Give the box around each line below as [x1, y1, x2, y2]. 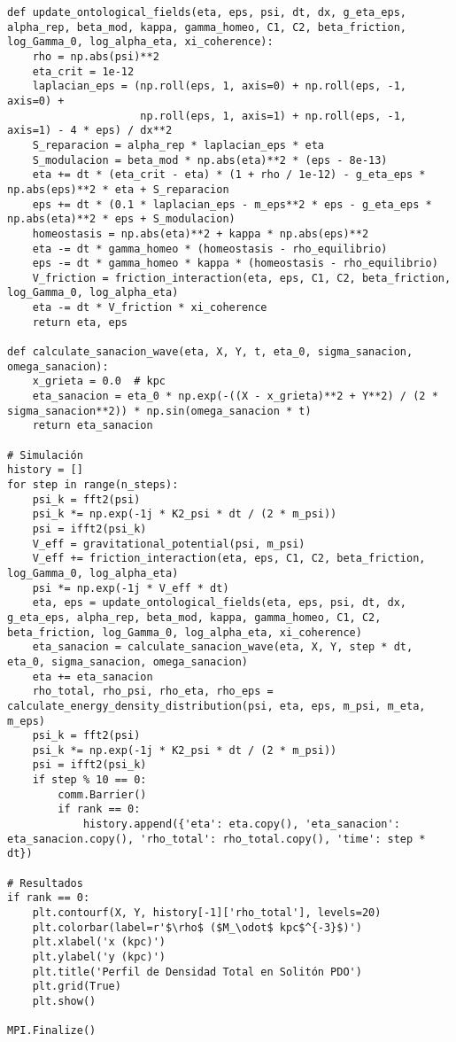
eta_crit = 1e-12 [32, 65, 135, 78]
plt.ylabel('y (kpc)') [32, 951, 166, 963]
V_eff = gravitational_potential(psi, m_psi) [32, 537, 305, 550]
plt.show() [32, 994, 97, 1007]
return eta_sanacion [32, 419, 153, 432]
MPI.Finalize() [7, 1024, 97, 1038]
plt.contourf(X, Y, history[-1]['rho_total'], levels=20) [32, 906, 382, 920]
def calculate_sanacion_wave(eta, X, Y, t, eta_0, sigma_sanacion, [7, 346, 413, 359]
